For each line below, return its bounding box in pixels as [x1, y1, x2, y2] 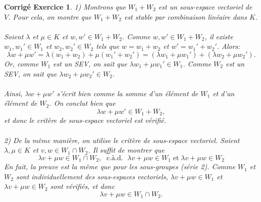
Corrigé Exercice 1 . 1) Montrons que [4, 2, 126, 12]
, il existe [204, 31, 233, 41]
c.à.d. [106, 154, 123, 162]
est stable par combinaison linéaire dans [124, 11, 247, 22]
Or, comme [4, 58, 39, 69]
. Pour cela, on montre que [8, 11, 91, 22]
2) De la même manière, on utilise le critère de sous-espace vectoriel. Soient [4, 134, 240, 145]
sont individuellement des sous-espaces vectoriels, [16, 171, 168, 181]
